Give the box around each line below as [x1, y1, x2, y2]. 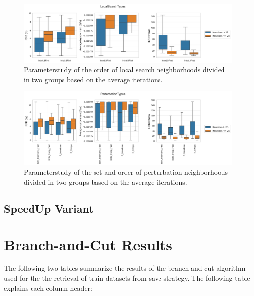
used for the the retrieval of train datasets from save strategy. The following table [4, 273, 250, 283]
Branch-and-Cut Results [4, 234, 172, 255]
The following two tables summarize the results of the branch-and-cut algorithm [4, 263, 246, 273]
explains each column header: [4, 282, 93, 293]
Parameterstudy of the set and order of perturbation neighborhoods [24, 167, 228, 177]
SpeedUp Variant [4, 200, 94, 216]
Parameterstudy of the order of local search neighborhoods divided [24, 65, 225, 75]
